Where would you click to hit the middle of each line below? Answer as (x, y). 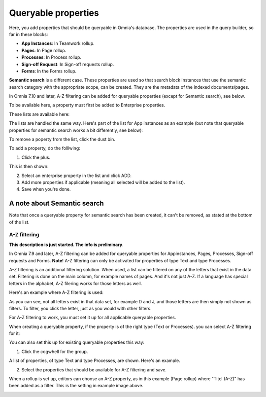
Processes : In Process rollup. (51, 57)
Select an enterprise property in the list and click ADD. (77, 176)
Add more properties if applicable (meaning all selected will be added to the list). (103, 182)
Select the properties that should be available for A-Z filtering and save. (94, 369)
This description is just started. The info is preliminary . (66, 245)
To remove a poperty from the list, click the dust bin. (62, 139)
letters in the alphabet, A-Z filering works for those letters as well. (76, 283)
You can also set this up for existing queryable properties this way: (77, 342)
